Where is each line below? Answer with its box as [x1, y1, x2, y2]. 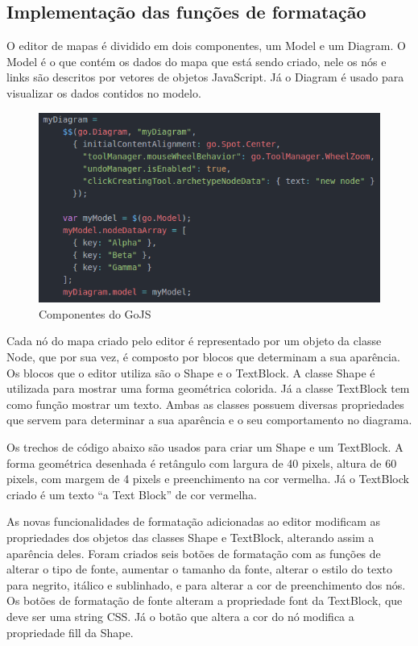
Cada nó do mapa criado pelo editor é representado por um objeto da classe [6, 332, 382, 349]
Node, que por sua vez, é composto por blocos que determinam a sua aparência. [6, 348, 400, 365]
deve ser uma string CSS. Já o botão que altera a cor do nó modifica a [6, 607, 354, 624]
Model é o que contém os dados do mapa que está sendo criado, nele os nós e [6, 52, 387, 69]
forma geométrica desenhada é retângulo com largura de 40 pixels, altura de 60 [6, 454, 397, 471]
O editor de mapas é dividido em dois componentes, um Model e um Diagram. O [6, 37, 406, 54]
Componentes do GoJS [39, 305, 151, 322]
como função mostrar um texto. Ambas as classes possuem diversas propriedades [6, 395, 404, 412]
